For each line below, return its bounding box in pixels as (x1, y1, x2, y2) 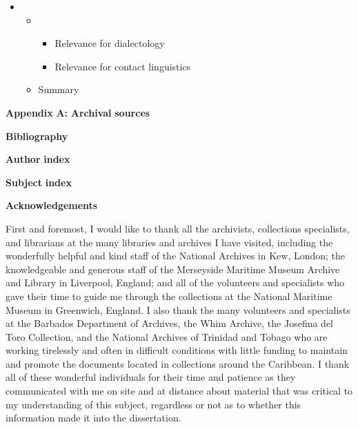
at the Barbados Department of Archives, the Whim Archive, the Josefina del (6, 316, 334, 330)
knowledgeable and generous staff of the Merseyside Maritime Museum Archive (6, 261, 340, 276)
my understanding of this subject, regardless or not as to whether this (6, 397, 301, 411)
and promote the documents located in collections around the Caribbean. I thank (6, 356, 350, 370)
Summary (38, 82, 79, 97)
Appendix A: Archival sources (6, 105, 150, 119)
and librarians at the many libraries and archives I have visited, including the (6, 235, 333, 249)
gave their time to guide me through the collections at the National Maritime (6, 288, 332, 303)
